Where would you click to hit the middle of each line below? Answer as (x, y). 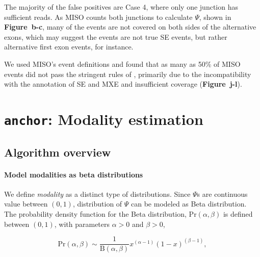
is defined (238, 214)
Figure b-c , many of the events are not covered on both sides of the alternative (130, 27)
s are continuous (222, 194)
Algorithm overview (58, 152)
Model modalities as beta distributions (74, 174)
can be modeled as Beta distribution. (189, 204)
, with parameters (82, 224)
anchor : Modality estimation (104, 119)
